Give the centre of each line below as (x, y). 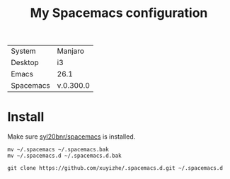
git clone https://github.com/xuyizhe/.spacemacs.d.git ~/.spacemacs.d (115, 168)
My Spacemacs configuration (119, 13)
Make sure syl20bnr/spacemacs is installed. (71, 137)
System (24, 51)
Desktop (25, 63)
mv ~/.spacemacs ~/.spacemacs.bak (58, 150)
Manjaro (71, 51)
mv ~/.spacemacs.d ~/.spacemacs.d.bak (64, 156)
